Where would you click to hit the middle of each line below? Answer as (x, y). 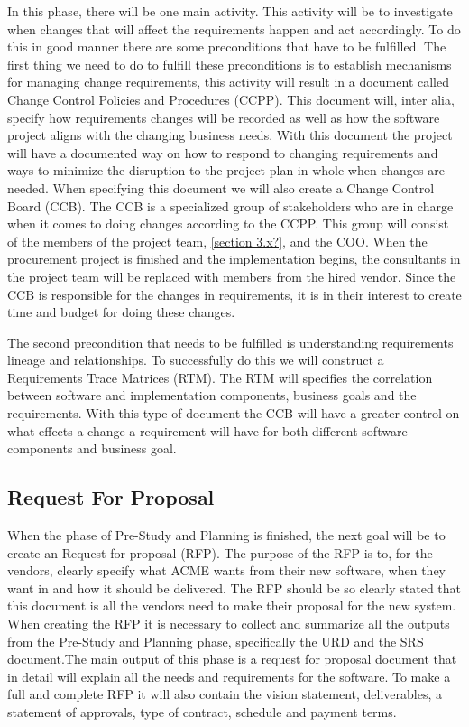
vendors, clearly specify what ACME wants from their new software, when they (227, 570)
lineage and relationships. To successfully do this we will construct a (196, 360)
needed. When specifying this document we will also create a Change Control (221, 187)
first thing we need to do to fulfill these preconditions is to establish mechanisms (230, 64)
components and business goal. (92, 448)
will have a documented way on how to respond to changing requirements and (223, 152)
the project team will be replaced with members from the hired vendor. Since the (232, 276)
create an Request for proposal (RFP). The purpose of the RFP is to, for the (220, 552)
